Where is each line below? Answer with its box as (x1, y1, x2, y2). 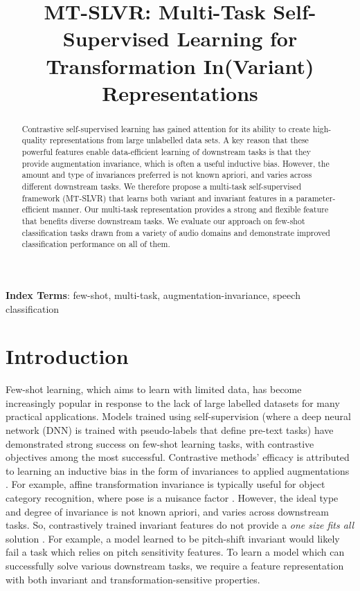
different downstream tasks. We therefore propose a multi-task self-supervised (21, 181, 302, 192)
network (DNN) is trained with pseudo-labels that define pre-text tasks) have (6, 423, 334, 437)
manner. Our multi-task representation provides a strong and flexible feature (52, 203, 329, 215)
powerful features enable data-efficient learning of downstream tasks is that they (21, 146, 312, 158)
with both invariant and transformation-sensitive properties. (6, 572, 260, 586)
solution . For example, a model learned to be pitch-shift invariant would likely (6, 531, 340, 545)
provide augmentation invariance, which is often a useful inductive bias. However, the (21, 157, 330, 169)
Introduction (6, 342, 129, 370)
